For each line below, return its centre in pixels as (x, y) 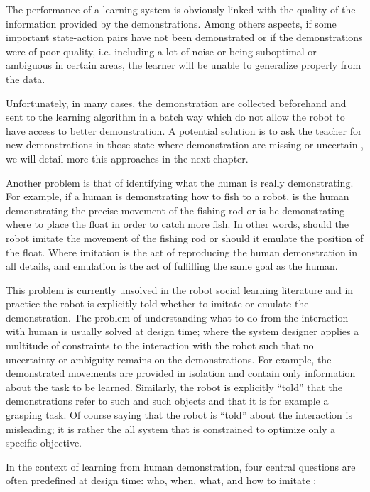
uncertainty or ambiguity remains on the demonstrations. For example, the (169, 359)
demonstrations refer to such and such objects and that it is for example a (167, 401)
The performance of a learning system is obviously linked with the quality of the (181, 9)
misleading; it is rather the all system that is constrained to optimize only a (171, 428)
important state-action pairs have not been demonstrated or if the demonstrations (184, 37)
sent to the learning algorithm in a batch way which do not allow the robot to (175, 117)
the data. (26, 78)
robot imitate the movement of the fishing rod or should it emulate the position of (185, 237)
